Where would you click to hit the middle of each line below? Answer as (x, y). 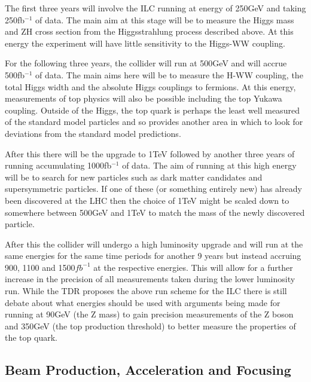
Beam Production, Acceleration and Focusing (148, 370)
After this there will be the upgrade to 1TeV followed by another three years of (150, 153)
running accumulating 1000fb (58, 165)
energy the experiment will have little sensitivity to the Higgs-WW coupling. (145, 43)
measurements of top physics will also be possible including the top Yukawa (144, 98)
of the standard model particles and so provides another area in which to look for (154, 122)
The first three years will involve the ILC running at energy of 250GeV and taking (155, 8)
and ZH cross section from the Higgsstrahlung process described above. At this (149, 31)
